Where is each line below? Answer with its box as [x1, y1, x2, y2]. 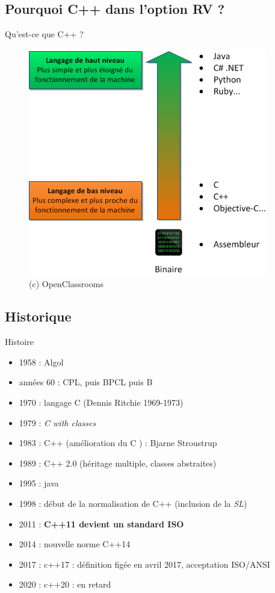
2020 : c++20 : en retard [19, 578, 111, 591]
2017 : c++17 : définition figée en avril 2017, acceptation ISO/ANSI [19, 557, 270, 570]
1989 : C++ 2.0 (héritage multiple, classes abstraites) [19, 456, 217, 469]
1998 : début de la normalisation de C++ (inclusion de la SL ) [19, 497, 247, 509]
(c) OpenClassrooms [29, 278, 104, 290]
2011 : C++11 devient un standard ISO [19, 517, 184, 530]
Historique [5, 307, 72, 326]
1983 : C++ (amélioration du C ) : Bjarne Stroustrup [19, 436, 217, 449]
